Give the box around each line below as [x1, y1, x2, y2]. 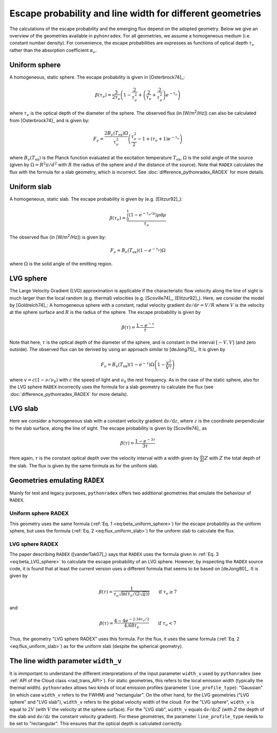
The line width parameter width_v [9, 657, 122, 665]
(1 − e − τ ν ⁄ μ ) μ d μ [129, 211, 167, 217]
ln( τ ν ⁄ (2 [121, 591, 141, 598]
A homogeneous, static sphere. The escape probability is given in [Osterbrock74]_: [9, 74, 185, 80]
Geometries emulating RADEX [9, 476, 105, 485]
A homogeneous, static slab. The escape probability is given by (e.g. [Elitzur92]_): [9, 195, 183, 202]
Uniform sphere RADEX [9, 510, 69, 517]
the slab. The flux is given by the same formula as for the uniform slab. [9, 463, 159, 469]
